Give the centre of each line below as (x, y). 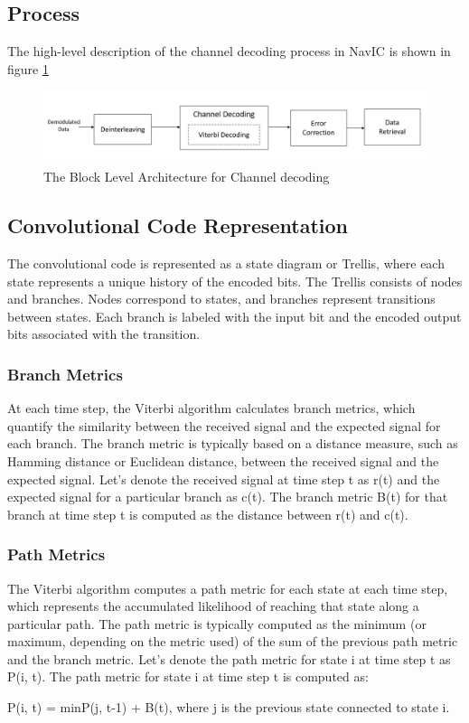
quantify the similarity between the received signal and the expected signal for (224, 425)
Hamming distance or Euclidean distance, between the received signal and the (223, 460)
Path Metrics (56, 554)
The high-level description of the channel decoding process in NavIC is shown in (229, 51)
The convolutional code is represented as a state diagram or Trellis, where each (226, 263)
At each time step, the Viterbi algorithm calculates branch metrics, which (211, 408)
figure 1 (28, 68)
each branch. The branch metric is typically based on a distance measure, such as (233, 443)
